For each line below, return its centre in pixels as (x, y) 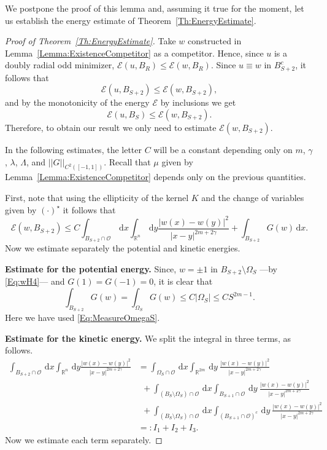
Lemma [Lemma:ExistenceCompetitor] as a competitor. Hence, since (134, 53)
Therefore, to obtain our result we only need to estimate (111, 128)
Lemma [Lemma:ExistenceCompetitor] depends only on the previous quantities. (156, 177)
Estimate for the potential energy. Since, (91, 269)
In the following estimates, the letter (74, 150)
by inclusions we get (198, 102)
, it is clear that (183, 281)
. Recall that (127, 161)
